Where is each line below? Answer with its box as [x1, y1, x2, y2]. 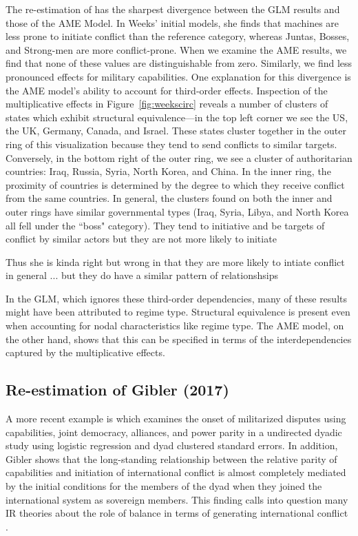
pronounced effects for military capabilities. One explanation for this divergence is [6, 69, 351, 83]
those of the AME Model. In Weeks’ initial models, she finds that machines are [6, 15, 339, 30]
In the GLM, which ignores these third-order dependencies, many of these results [6, 291, 347, 305]
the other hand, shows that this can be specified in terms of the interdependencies [6, 331, 352, 346]
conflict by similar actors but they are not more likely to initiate [6, 231, 277, 246]
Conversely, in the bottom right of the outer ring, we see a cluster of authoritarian [6, 150, 352, 165]
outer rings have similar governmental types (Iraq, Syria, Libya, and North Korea [6, 204, 349, 218]
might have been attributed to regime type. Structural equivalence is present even [6, 305, 350, 319]
